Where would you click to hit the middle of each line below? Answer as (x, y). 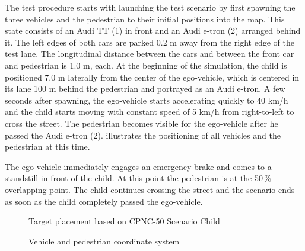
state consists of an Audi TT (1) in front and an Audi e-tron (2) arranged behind (153, 30)
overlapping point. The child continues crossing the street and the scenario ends (150, 189)
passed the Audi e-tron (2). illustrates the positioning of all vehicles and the (143, 135)
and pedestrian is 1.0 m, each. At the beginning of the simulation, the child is (146, 65)
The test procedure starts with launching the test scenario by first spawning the (150, 7)
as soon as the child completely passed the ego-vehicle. (104, 201)
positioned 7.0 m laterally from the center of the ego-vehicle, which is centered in (152, 77)
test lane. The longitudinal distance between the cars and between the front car (150, 54)
